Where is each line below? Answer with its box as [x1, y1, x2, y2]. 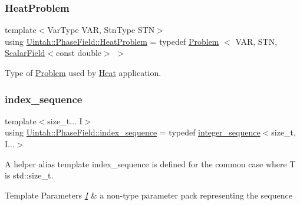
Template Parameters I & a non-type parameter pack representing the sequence [5, 189, 292, 201]
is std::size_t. [5, 169, 54, 181]
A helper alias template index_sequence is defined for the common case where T [5, 157, 296, 170]
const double [55, 47, 102, 59]
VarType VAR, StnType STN [47, 24, 155, 36]
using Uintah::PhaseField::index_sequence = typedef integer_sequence [5, 126, 261, 138]
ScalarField [5, 47, 45, 59]
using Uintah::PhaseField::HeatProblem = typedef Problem [5, 35, 219, 47]
